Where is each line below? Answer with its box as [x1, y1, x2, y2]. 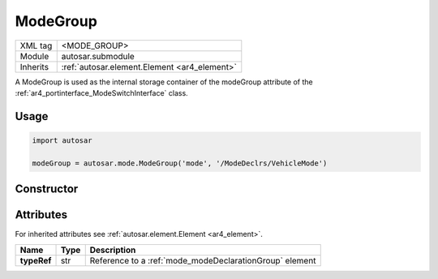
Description [89, 244, 136, 255]
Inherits [19, 61, 49, 72]
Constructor [15, 182, 79, 196]
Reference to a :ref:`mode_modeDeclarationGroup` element [89, 255, 316, 266]
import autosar [32, 135, 92, 145]
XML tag [19, 40, 53, 51]
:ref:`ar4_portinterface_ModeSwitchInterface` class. [15, 88, 188, 97]
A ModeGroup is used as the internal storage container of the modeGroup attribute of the [15, 77, 313, 87]
